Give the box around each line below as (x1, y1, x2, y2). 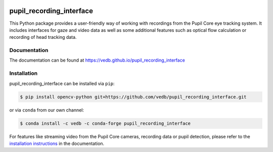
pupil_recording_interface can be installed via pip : (9, 80, 115, 86)
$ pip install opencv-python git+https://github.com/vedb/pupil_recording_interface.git (20, 94, 247, 99)
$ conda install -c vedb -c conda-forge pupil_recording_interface (20, 120, 191, 126)
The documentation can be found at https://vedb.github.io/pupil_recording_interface (9, 57, 186, 63)
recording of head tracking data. (9, 34, 77, 40)
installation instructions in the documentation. (9, 140, 105, 146)
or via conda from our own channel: (9, 107, 84, 113)
